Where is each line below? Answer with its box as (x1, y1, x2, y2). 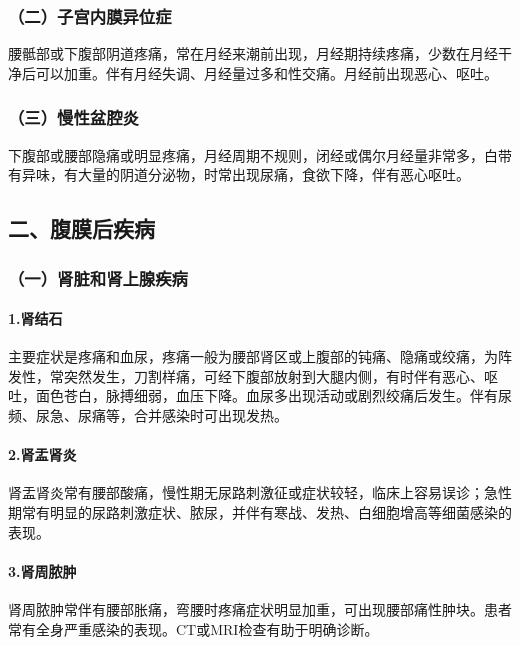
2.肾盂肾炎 (8, 444, 77, 465)
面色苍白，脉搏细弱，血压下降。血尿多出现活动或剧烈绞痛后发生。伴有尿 (35, 385, 512, 406)
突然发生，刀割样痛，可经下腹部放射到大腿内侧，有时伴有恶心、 (63, 365, 484, 386)
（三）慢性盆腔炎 (8, 105, 139, 130)
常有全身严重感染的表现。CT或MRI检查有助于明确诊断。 (8, 618, 379, 639)
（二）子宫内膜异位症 (8, 3, 172, 28)
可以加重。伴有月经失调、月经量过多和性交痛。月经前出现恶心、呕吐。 (35, 62, 498, 83)
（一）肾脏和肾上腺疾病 (8, 265, 188, 290)
